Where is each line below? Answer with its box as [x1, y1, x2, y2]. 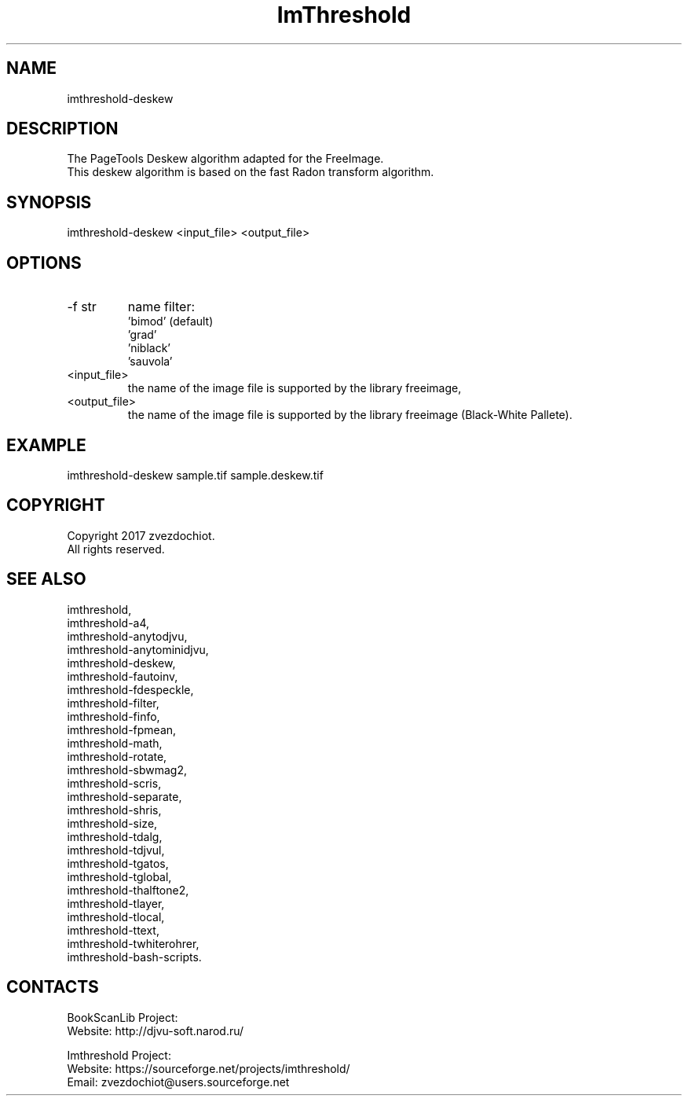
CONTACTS [6, 977, 99, 997]
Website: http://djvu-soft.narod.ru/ [67, 1023, 244, 1038]
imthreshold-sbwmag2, [67, 762, 188, 777]
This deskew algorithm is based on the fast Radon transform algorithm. [67, 165, 434, 179]
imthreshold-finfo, [67, 709, 160, 723]
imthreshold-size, [67, 816, 158, 830]
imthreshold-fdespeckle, [67, 682, 194, 696]
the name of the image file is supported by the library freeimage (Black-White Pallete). [127, 408, 573, 422]
